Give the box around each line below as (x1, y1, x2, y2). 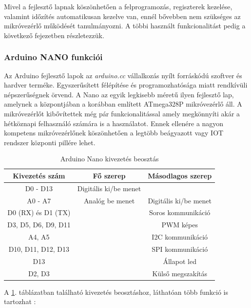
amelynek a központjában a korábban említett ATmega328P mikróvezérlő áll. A (4, 99, 242, 109)
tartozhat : (4, 296, 36, 307)
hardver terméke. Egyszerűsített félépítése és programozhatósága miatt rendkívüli (4, 80, 248, 90)
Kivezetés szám (13, 170, 65, 180)
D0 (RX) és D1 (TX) (7, 207, 71, 218)
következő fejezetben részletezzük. (4, 30, 104, 40)
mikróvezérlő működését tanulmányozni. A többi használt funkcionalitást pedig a (4, 21, 246, 31)
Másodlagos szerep (148, 170, 212, 180)
